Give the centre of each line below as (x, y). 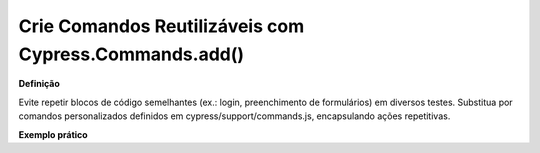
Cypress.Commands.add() (131, 54)
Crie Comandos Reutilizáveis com (161, 26)
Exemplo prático (53, 134)
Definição (39, 84)
